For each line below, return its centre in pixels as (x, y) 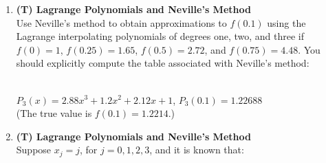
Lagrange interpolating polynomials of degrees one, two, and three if (160, 36)
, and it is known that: (197, 150)
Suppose (34, 150)
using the (286, 22)
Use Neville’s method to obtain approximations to (121, 22)
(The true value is (54, 113)
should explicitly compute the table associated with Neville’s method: (163, 63)
